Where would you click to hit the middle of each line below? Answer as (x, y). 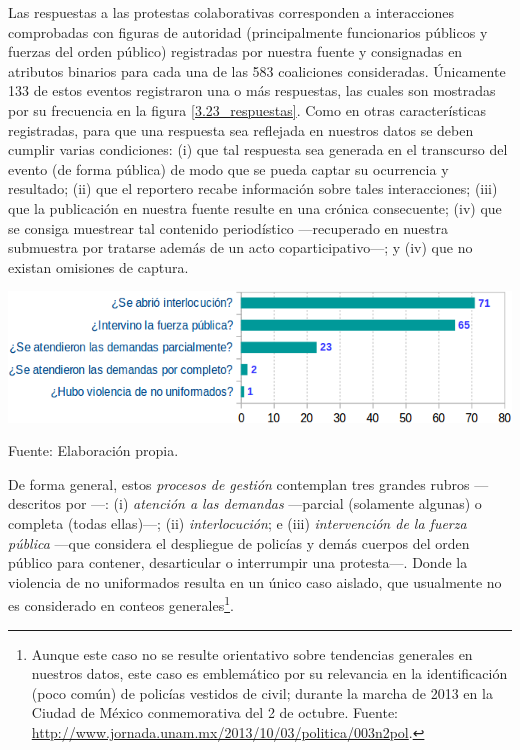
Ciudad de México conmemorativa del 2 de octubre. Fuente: (215, 712)
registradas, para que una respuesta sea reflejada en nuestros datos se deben (241, 129)
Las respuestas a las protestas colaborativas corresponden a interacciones (231, 12)
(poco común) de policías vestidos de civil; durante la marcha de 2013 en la (262, 692)
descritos (35, 503)
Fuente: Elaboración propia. (93, 450)
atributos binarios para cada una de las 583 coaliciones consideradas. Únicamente (257, 70)
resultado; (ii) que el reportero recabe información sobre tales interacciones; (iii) (253, 188)
